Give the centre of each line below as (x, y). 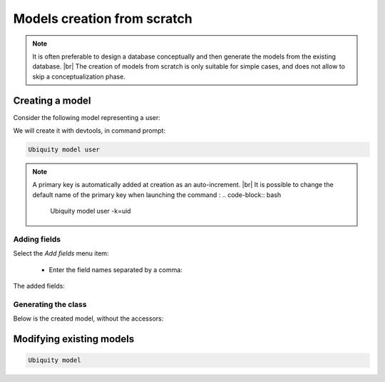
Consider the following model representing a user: (87, 117)
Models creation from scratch (103, 19)
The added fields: (39, 286)
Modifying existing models (74, 339)
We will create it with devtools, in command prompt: (89, 131)
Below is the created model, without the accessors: (88, 318)
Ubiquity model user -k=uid (91, 211)
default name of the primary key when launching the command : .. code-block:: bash (157, 195)
